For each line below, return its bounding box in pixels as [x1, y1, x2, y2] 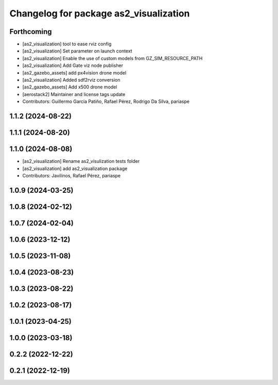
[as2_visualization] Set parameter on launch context [22, 48, 132, 54]
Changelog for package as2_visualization [9, 8, 190, 19]
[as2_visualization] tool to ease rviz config [22, 41, 112, 47]
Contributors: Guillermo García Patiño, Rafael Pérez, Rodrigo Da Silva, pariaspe [22, 98, 190, 105]
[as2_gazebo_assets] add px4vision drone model [22, 69, 127, 76]
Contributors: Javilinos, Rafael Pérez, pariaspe [22, 172, 121, 178]
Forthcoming [9, 27, 52, 36]
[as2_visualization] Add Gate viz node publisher [22, 62, 124, 69]
